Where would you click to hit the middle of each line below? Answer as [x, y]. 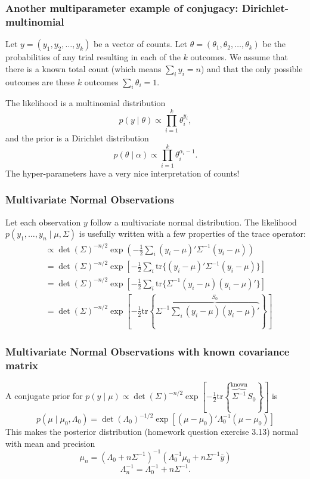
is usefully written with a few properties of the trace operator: [192, 234]
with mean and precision [50, 443]
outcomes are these [40, 81]
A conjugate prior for [44, 396]
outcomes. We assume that [239, 57]
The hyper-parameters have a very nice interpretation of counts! [123, 173]
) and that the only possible [252, 68]
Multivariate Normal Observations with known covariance [148, 351]
